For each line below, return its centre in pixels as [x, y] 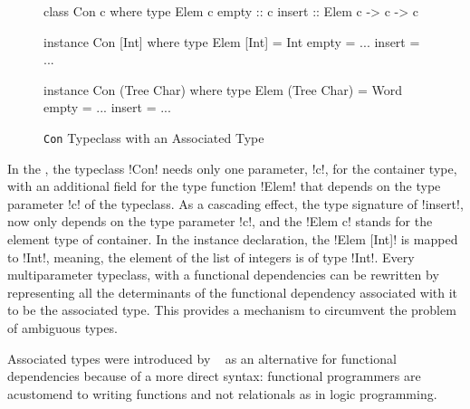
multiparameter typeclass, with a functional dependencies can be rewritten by [223, 275]
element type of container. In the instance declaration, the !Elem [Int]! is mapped [233, 239]
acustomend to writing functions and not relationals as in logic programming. [222, 393]
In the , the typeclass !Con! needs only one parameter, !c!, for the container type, [232, 168]
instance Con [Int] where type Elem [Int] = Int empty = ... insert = [232, 41]
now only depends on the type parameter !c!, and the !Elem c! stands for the [220, 221]
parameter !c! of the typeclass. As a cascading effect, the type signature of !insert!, [235, 203]
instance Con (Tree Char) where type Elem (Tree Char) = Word [223, 89]
